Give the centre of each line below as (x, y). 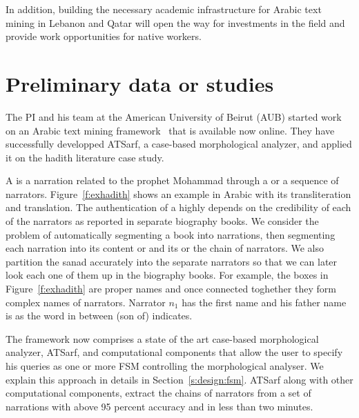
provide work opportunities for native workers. (104, 36)
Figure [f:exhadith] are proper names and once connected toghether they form (171, 289)
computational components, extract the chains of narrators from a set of (158, 393)
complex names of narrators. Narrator (86, 302)
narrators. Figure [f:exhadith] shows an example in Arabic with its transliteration (178, 193)
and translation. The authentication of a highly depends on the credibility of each (178, 207)
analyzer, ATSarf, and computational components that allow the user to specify (174, 352)
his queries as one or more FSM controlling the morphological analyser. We (165, 366)
